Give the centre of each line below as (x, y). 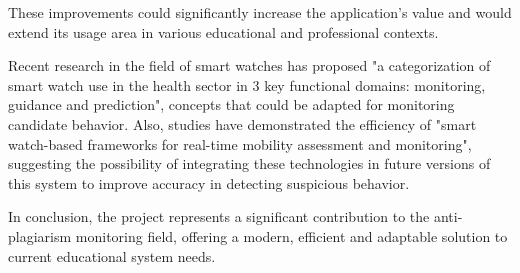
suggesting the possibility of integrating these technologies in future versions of (249, 163)
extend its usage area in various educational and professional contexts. (223, 31)
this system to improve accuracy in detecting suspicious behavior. (209, 182)
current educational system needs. (112, 255)
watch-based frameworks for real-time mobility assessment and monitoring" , (240, 143)
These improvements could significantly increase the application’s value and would (260, 12)
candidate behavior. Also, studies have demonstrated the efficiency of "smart (242, 123)
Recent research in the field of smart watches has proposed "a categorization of (249, 65)
